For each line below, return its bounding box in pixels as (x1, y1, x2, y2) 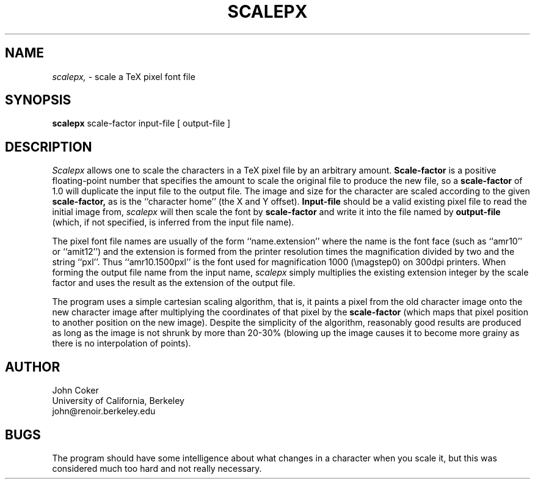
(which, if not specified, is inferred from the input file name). (52, 217, 294, 228)
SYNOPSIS (5, 92, 71, 108)
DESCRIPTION (5, 139, 92, 155)
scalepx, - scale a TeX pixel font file (52, 71, 195, 82)
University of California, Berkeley (52, 395, 184, 406)
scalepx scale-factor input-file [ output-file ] (52, 118, 231, 129)
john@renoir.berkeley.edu (52, 406, 156, 417)
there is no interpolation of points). (52, 338, 191, 349)
